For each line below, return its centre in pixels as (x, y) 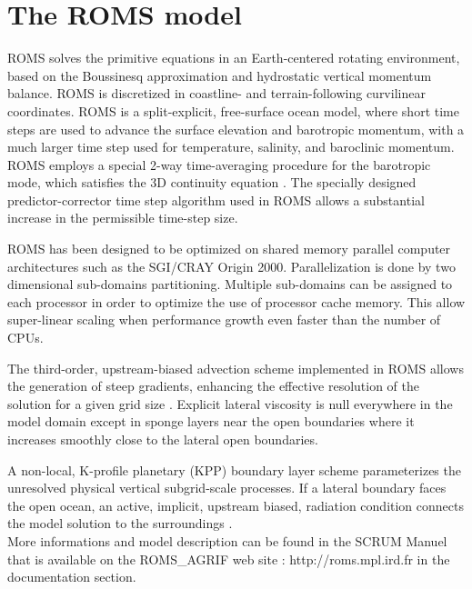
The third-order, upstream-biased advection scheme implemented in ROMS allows (236, 368)
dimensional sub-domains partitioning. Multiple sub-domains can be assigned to (230, 284)
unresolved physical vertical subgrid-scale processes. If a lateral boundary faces (227, 488)
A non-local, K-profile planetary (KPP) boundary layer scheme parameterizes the (234, 469)
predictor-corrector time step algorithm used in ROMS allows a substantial (216, 200)
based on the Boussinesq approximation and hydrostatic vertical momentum (220, 75)
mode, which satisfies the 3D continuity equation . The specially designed (212, 182)
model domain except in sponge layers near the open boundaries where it (211, 421)
